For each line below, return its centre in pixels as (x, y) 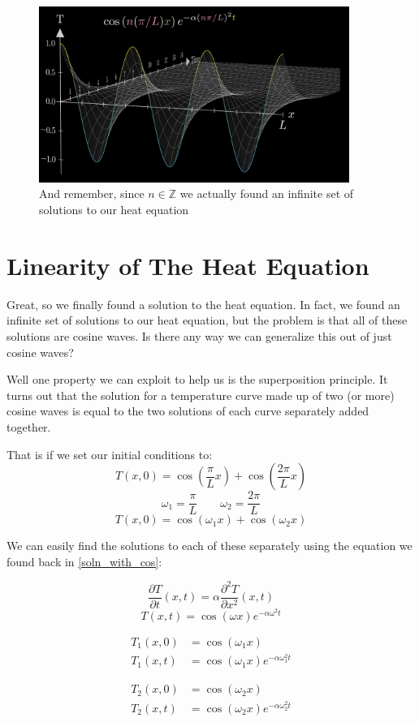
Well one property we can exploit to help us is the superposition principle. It (197, 379)
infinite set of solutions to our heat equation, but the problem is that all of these (207, 320)
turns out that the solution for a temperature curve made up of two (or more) (201, 395)
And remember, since (92, 193)
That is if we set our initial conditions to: (110, 454)
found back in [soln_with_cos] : (84, 561)
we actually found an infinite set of (267, 193)
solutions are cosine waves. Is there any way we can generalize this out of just (199, 335)
